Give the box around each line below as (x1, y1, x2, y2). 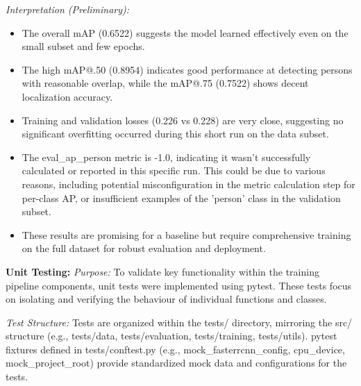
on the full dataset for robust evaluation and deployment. (22, 241, 266, 255)
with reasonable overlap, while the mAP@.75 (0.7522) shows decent (22, 76, 309, 90)
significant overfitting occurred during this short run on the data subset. (22, 126, 329, 141)
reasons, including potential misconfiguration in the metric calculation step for (22, 176, 355, 191)
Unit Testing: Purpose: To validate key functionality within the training (6, 264, 319, 278)
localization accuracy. (22, 89, 113, 103)
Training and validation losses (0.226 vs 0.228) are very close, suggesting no (22, 112, 344, 127)
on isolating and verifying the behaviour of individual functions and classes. (6, 292, 327, 306)
